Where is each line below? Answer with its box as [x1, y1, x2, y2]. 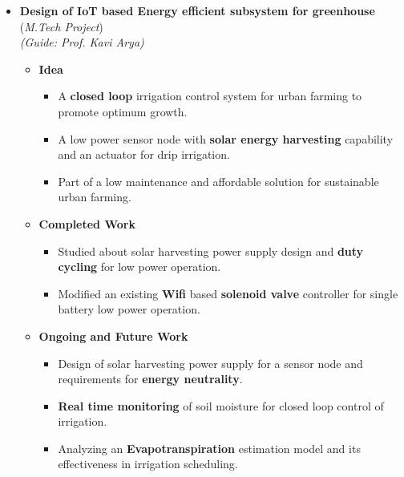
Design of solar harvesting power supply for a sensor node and [58, 354, 363, 371]
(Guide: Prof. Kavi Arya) [19, 34, 144, 51]
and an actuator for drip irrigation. [58, 146, 230, 163]
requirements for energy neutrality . [58, 370, 243, 387]
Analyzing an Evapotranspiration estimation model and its [58, 439, 361, 456]
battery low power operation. [58, 301, 200, 317]
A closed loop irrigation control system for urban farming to [58, 87, 362, 104]
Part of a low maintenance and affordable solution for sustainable [58, 172, 379, 189]
